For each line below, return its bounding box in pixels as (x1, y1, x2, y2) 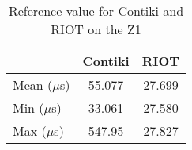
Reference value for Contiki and (8, 2, 184, 20)
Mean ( (13, 75, 53, 94)
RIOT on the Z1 (51, 20, 141, 38)
